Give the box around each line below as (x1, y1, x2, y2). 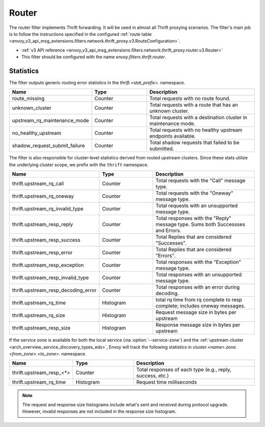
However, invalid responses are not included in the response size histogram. (22, 408, 177, 414)
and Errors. (155, 227, 182, 234)
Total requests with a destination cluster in (149, 114, 247, 121)
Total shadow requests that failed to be (149, 139, 240, 146)
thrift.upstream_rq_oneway (12, 193, 74, 200)
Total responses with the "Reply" (155, 215, 232, 222)
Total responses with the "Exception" (155, 259, 241, 266)
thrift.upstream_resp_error (12, 249, 73, 256)
